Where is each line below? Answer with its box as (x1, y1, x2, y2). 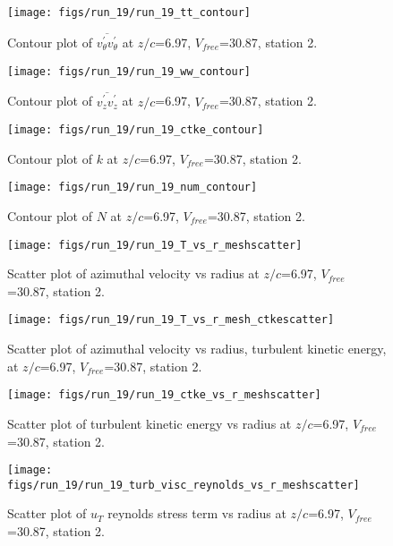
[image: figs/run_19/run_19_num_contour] (7, 181, 258, 194)
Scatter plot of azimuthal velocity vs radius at (7, 264, 260, 283)
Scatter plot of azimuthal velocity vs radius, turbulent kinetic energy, (7, 339, 387, 358)
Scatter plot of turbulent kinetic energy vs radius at (7, 414, 292, 432)
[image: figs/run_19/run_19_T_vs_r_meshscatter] (7, 238, 303, 252)
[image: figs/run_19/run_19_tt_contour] (7, 6, 252, 19)
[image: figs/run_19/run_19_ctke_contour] (7, 124, 264, 137)
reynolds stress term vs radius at (107, 504, 286, 523)
